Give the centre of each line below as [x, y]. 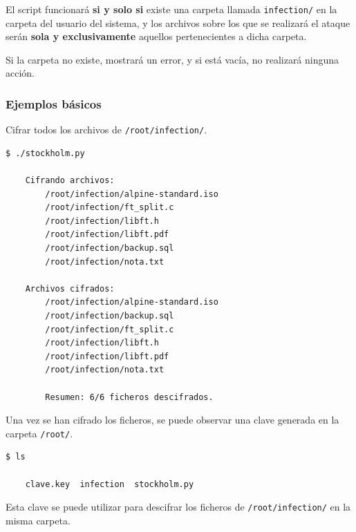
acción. [20, 73]
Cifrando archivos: [70, 181]
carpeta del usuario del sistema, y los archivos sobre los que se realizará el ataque [178, 22]
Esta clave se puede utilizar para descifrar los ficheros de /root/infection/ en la [178, 507]
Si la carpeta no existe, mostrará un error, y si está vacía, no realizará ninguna [172, 59]
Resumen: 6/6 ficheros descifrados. [129, 397]
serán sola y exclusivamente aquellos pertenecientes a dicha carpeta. [156, 36]
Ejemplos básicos [54, 103]
